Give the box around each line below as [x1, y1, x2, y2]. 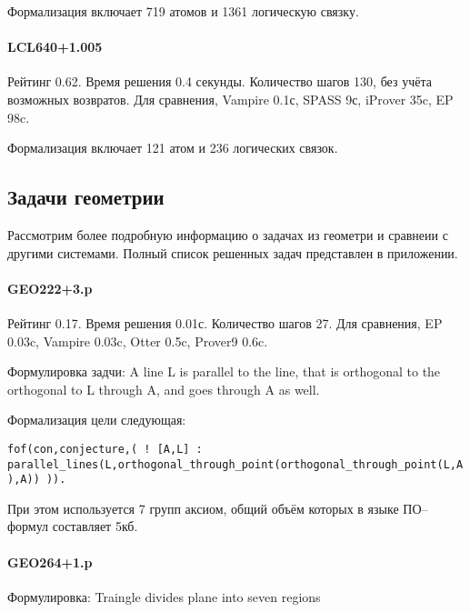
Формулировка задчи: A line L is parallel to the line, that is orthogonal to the [7, 362, 441, 381]
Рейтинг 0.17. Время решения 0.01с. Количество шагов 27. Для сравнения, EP [7, 313, 443, 332]
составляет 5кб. [52, 517, 138, 536]
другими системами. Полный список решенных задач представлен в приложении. [7, 243, 458, 262]
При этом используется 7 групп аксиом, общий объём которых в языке [7, 498, 399, 517]
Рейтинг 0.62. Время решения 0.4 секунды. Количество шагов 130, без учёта [7, 72, 432, 91]
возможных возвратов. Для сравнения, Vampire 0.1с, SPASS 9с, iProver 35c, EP [7, 89, 454, 108]
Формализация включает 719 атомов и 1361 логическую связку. [7, 2, 359, 20]
